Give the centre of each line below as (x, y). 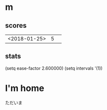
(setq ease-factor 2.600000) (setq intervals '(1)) (54, 68)
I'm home (25, 88)
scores (16, 26)
